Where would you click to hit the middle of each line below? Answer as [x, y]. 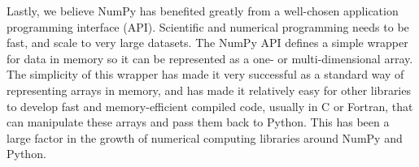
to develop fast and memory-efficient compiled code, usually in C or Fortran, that [210, 106]
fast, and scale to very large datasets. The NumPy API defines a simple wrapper [207, 43]
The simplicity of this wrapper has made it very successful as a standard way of [205, 74]
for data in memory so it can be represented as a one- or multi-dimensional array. [210, 58]
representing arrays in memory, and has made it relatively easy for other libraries [209, 90]
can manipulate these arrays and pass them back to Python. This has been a [198, 122]
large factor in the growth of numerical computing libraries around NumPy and [205, 137]
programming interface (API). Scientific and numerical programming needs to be [208, 26]
